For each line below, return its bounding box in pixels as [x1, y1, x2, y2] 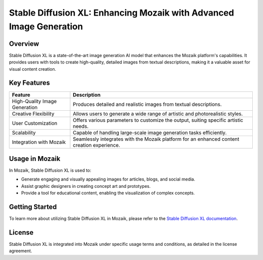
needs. [73, 122, 89, 129]
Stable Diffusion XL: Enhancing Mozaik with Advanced [9, 7, 234, 18]
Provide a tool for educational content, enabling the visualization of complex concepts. [21, 190, 195, 196]
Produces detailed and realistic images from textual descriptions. [73, 100, 222, 107]
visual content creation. [9, 66, 56, 72]
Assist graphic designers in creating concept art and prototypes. [21, 183, 151, 189]
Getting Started [9, 203, 57, 211]
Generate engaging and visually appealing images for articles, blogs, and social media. [21, 176, 195, 182]
